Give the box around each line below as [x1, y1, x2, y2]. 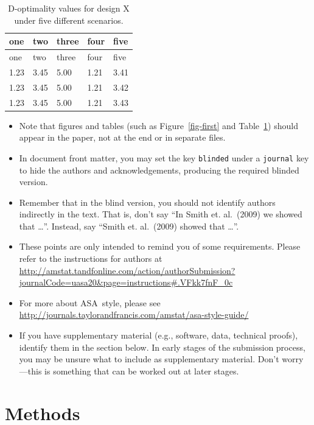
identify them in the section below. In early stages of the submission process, [19, 340, 305, 353]
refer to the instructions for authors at [19, 252, 162, 265]
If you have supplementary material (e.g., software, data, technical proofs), [19, 329, 298, 342]
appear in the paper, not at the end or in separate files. [19, 131, 226, 144]
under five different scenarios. [14, 13, 124, 26]
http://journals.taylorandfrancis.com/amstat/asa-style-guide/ [19, 308, 249, 321]
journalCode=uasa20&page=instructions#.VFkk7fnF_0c [19, 276, 233, 289]
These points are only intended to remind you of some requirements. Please [19, 240, 301, 253]
